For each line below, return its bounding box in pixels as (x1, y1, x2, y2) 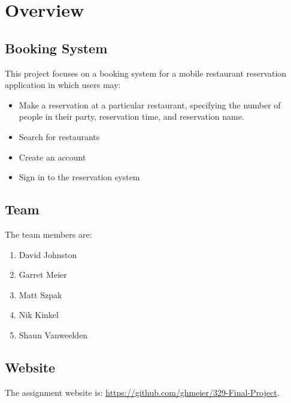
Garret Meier (19, 268, 67, 281)
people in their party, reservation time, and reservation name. (19, 110, 244, 123)
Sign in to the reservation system (19, 171, 140, 183)
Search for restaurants (19, 130, 100, 143)
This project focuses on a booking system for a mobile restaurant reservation (5, 66, 287, 79)
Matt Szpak (19, 288, 62, 301)
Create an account (19, 150, 86, 163)
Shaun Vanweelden (19, 328, 88, 341)
